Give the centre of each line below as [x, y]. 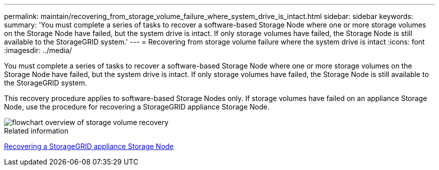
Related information [36, 131]
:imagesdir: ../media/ [38, 50]
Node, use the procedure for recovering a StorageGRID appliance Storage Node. [137, 107]
